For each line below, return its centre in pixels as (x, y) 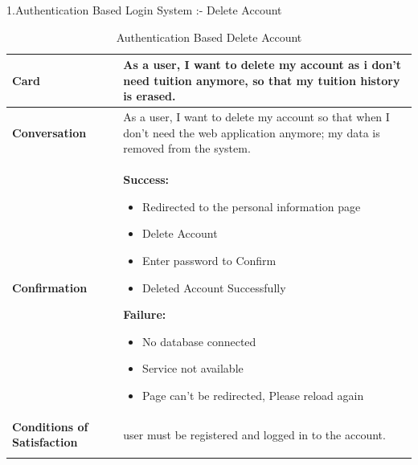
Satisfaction (45, 442)
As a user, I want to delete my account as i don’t (262, 65)
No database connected (199, 341)
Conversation (49, 132)
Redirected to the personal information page (252, 206)
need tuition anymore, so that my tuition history (262, 80)
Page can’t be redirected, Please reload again (253, 395)
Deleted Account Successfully (214, 287)
